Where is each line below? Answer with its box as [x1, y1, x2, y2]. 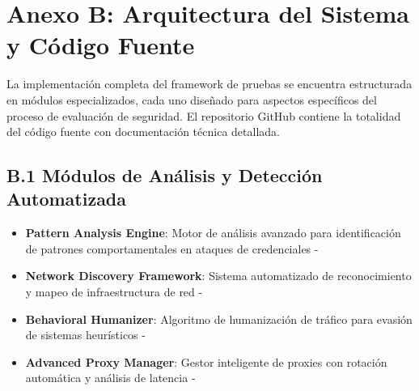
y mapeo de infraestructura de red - [25, 283, 203, 300]
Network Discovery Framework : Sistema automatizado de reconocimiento [25, 267, 412, 284]
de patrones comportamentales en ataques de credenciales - [25, 240, 319, 257]
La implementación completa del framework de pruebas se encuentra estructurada [6, 75, 413, 92]
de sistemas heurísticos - [25, 326, 146, 343]
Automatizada [6, 186, 127, 211]
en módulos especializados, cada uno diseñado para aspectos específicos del [6, 91, 377, 108]
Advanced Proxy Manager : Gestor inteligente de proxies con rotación [25, 353, 387, 370]
